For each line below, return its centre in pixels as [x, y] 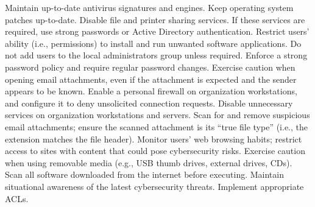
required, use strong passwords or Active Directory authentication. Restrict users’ [157, 31]
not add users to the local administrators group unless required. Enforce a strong [156, 55]
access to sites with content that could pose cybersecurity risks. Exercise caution [155, 151]
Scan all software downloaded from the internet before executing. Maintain [144, 174]
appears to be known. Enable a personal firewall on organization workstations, [151, 91]
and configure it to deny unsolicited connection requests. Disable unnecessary [149, 103]
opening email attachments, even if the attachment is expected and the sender [151, 79]
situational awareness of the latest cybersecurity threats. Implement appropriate [154, 186]
